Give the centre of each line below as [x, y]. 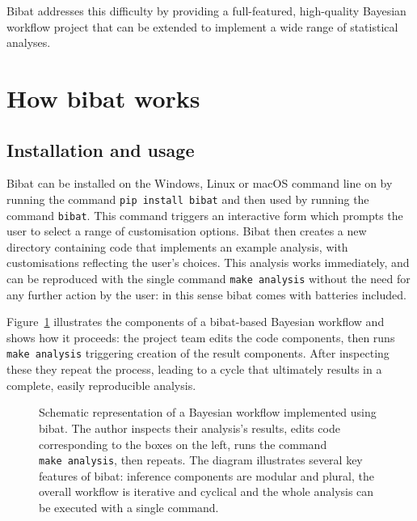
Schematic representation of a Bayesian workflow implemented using [208, 412]
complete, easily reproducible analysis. [101, 385]
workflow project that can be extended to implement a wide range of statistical [202, 26]
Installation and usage [101, 149]
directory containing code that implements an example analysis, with [177, 246]
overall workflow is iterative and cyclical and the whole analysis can [206, 491]
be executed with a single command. [129, 507]
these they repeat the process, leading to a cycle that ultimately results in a [194, 369]
